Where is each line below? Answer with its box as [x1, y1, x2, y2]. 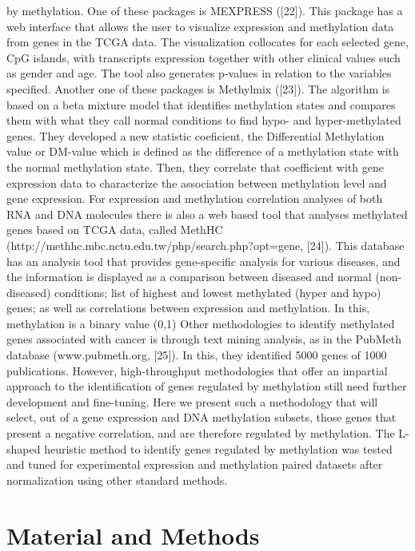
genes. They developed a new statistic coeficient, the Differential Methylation [6, 127, 385, 144]
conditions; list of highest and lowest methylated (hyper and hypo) [54, 283, 381, 300]
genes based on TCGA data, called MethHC [6, 221, 223, 238]
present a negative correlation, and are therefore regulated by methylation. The [6, 425, 395, 442]
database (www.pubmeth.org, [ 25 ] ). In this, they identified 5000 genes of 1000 [6, 347, 387, 363]
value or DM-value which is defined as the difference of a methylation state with [6, 143, 399, 160]
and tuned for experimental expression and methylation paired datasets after [6, 456, 383, 473]
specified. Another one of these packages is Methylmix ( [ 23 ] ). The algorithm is [6, 80, 390, 97]
